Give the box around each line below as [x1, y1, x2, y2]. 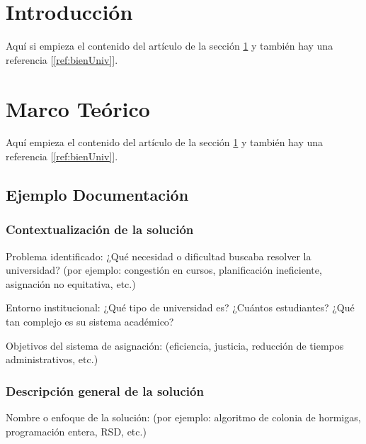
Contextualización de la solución [6, 221, 194, 238]
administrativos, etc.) [6, 352, 98, 367]
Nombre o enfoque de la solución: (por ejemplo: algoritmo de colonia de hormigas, [6, 410, 361, 424]
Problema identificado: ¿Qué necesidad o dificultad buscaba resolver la [6, 248, 311, 263]
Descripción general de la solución [6, 382, 204, 399]
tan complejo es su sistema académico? [6, 314, 174, 328]
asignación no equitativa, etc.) [6, 276, 136, 291]
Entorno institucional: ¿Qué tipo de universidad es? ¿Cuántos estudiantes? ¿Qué [6, 300, 355, 315]
